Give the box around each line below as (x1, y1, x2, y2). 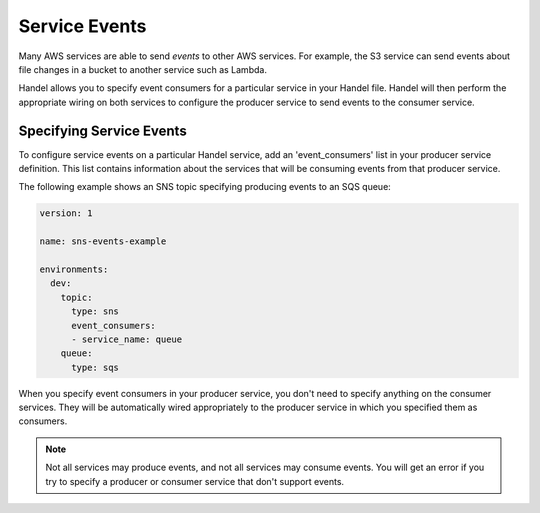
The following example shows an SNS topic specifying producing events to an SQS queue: (18, 181, 392, 193)
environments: (39, 263, 109, 275)
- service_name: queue (71, 333, 183, 345)
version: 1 (39, 208, 93, 219)
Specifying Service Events (18, 122, 187, 139)
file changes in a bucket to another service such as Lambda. (18, 63, 267, 75)
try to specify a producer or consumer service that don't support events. (45, 475, 345, 487)
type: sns (71, 306, 120, 317)
